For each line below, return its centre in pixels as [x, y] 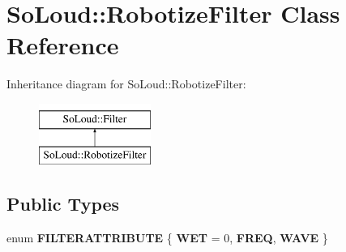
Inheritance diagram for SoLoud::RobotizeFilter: [126, 84]
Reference [63, 45]
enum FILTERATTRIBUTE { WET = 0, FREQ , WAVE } [167, 238]
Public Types [63, 204]
